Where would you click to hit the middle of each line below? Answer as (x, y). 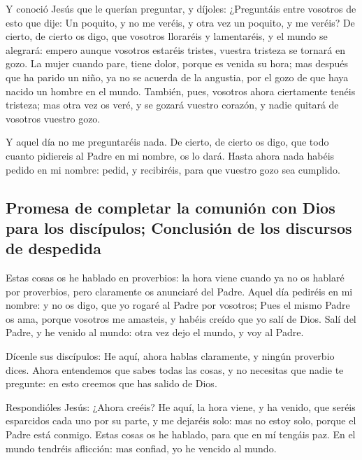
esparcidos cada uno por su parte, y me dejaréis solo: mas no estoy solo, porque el (181, 420)
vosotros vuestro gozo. (53, 118)
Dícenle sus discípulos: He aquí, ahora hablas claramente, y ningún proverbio (170, 356)
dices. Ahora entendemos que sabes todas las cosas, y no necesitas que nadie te (175, 369)
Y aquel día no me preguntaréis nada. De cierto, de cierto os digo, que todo (167, 142)
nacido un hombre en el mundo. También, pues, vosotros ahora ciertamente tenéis (181, 91)
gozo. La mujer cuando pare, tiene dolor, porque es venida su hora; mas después (177, 63)
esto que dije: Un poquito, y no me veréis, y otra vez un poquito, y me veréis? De (180, 22)
